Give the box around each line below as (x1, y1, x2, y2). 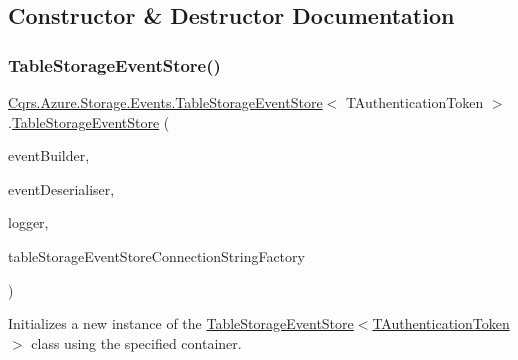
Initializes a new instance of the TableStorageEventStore (8, 313, 354, 334)
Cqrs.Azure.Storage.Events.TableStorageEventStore (8, 92, 323, 112)
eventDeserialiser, (8, 178, 115, 199)
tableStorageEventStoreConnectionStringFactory (8, 245, 305, 266)
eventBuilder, (8, 145, 90, 166)
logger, (8, 212, 49, 233)
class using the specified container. (31, 332, 242, 353)
